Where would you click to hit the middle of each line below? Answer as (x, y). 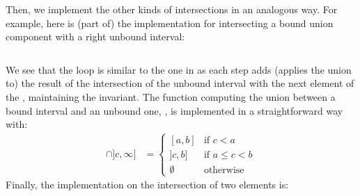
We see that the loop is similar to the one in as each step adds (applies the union (179, 69)
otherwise (224, 171)
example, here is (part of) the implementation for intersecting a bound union (170, 23)
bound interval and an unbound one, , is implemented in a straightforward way (174, 110)
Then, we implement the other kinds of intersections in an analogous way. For (172, 9)
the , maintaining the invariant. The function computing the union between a (171, 96)
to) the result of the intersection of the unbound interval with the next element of (180, 83)
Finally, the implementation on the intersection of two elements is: (147, 185)
